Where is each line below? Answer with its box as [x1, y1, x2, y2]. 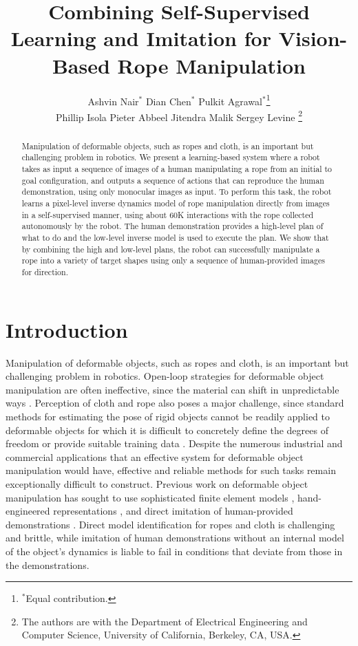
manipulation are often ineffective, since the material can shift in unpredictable [6, 382, 339, 396]
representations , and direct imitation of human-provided [53, 504, 293, 518]
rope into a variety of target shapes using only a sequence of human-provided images [21, 255, 325, 266]
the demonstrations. [6, 557, 89, 572]
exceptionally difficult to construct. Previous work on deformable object [6, 476, 308, 491]
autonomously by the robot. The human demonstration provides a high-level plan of [21, 220, 324, 232]
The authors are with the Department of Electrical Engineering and [21, 614, 308, 628]
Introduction [6, 315, 128, 343]
